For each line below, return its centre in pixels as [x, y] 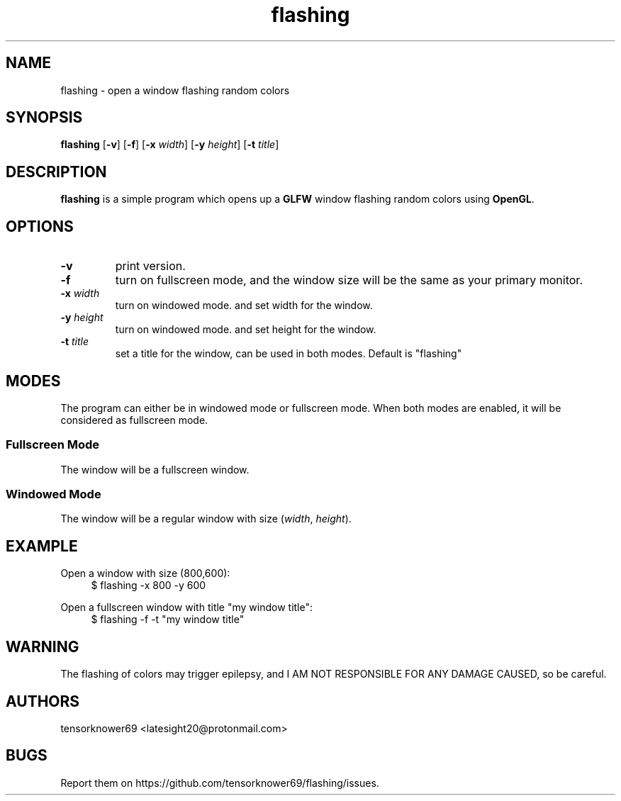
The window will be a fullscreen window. [155, 469]
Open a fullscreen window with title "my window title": [187, 607]
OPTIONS [40, 226]
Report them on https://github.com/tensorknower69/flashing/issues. [220, 783]
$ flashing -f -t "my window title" [168, 620]
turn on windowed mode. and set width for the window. [244, 306]
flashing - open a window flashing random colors [175, 90]
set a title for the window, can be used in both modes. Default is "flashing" [289, 354]
